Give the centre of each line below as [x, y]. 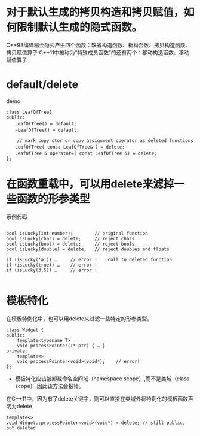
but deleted [21, 428]
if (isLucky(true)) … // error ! [52, 265]
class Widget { [25, 330]
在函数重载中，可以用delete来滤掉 [90, 184]
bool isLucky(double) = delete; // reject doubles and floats [88, 249]
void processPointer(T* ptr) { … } [61, 346]
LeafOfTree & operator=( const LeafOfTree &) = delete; [86, 153]
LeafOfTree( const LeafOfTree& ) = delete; [70, 147]
